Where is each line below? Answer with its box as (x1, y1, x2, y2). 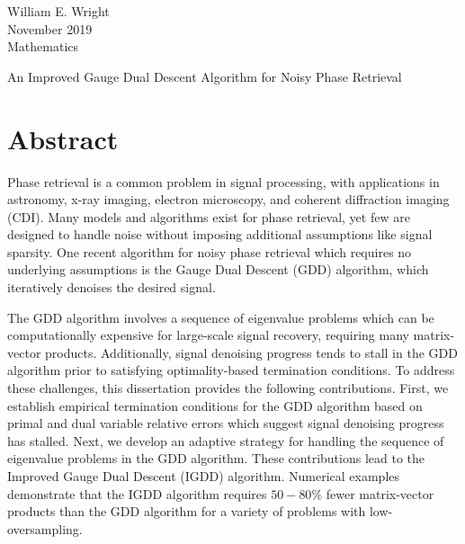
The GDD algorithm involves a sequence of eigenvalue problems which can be (7, 308, 434, 326)
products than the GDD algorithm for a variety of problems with (7, 502, 366, 521)
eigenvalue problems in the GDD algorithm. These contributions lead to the (7, 449, 425, 468)
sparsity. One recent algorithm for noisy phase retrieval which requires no (7, 242, 412, 261)
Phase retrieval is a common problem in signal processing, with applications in (7, 172, 440, 191)
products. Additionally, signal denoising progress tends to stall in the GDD (45, 343, 458, 361)
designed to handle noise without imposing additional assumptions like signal (7, 225, 433, 244)
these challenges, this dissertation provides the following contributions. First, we (7, 379, 449, 397)
